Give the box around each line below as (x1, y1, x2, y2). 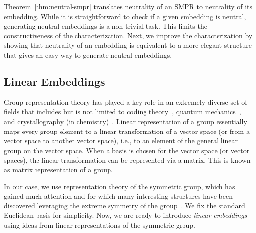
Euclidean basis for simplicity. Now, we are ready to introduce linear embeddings (4, 210, 247, 220)
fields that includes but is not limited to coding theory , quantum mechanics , (4, 106, 241, 117)
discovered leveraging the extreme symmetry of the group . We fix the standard (4, 200, 245, 210)
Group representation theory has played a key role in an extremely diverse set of (4, 97, 247, 107)
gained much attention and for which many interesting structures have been (4, 191, 233, 201)
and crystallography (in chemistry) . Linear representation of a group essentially (4, 116, 247, 126)
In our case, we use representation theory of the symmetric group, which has (4, 181, 235, 191)
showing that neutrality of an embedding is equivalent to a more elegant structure (4, 40, 252, 50)
